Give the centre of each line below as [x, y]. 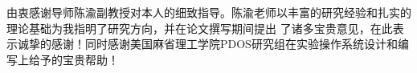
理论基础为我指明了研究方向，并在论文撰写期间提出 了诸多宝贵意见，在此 [200, 28]
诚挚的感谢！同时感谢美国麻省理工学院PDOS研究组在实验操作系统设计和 [207, 44]
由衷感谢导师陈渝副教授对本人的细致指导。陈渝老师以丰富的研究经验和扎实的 [209, 12]
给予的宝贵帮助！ [74, 59]
